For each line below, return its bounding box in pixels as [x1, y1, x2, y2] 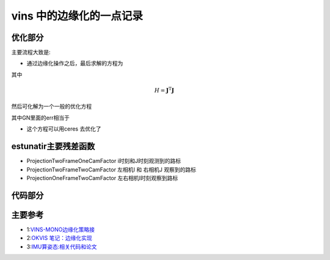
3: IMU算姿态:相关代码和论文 [26, 243, 97, 250]
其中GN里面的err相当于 [11, 114, 70, 121]
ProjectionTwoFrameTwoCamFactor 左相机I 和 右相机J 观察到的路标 [26, 165, 197, 173]
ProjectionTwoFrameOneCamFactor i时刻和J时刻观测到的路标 [26, 157, 182, 165]
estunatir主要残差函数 [11, 141, 95, 152]
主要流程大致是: [11, 49, 51, 56]
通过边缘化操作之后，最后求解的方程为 [26, 60, 123, 67]
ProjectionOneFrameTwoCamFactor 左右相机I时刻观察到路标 [26, 174, 178, 181]
